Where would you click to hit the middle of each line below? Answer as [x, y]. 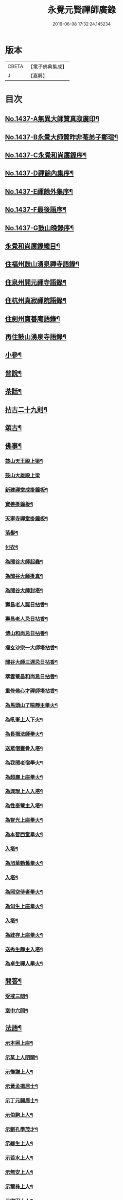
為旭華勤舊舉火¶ [24, 863]
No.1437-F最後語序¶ [36, 210]
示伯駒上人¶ [19, 1115]
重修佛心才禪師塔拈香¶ [32, 691]
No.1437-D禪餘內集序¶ [39, 174]
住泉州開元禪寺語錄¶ [36, 282]
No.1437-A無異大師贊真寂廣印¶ [52, 119]
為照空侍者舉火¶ [24, 892]
